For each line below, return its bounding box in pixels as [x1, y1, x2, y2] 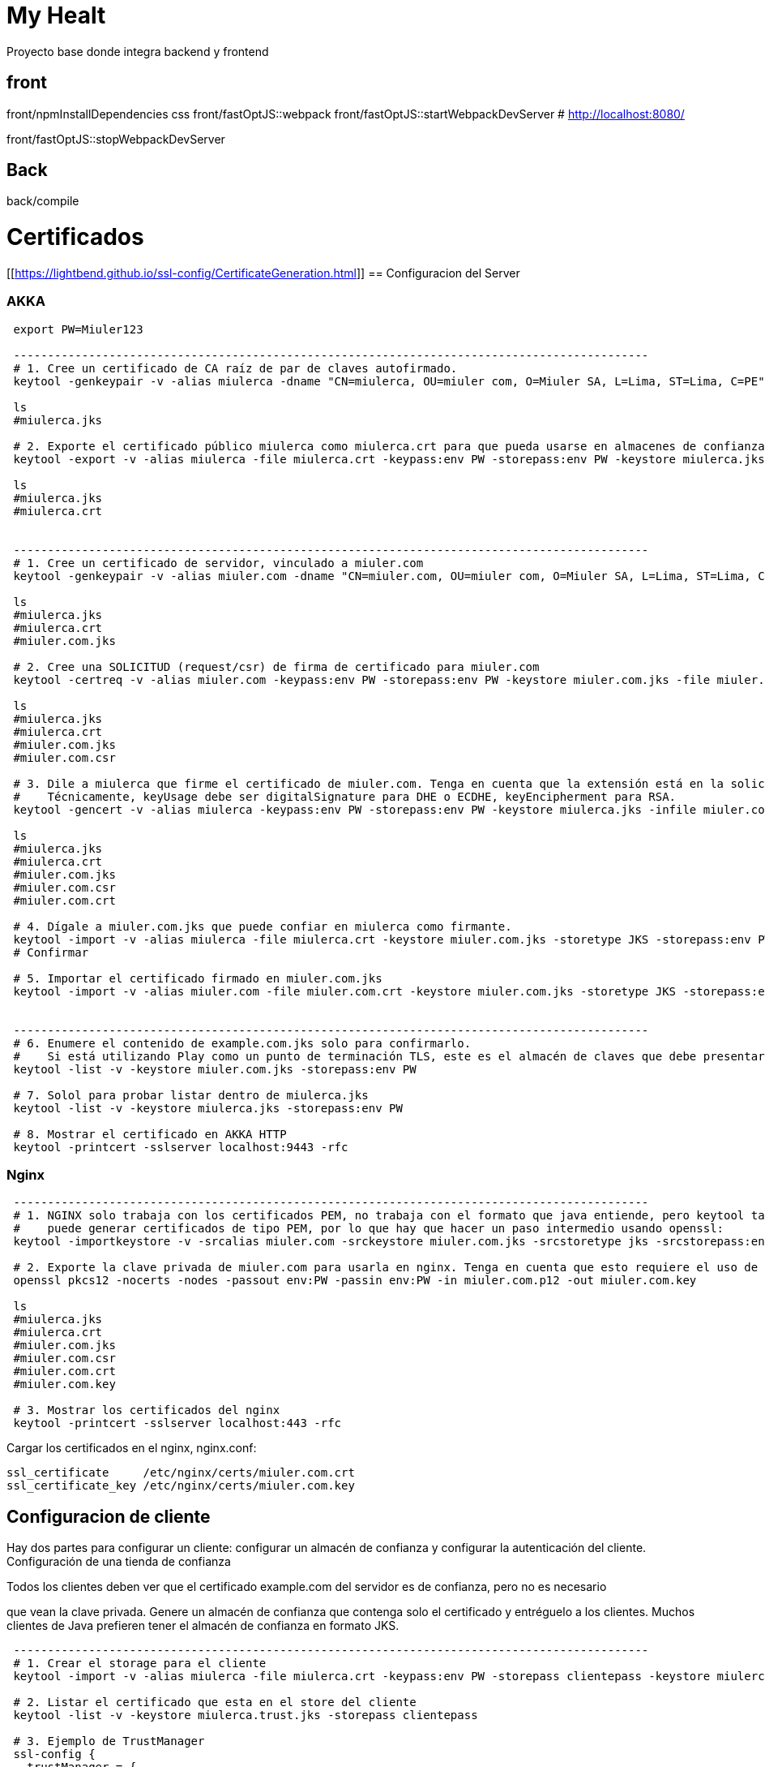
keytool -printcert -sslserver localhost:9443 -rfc [13, 1140, 348, 1154]
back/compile [6, 194, 79, 209]
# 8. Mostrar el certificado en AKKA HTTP [13, 1127, 287, 1141]
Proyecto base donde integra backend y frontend [6, 44, 269, 58]
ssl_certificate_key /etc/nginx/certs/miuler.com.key [6, 1479, 355, 1493]
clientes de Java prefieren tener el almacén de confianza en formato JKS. [6, 1619, 400, 1633]
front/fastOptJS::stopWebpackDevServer [6, 131, 225, 146]
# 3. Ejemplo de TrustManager [13, 1735, 205, 1748]
